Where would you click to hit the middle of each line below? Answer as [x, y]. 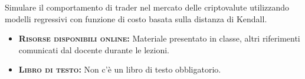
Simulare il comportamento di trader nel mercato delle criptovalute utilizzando [147, 7]
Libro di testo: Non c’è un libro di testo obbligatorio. [120, 69]
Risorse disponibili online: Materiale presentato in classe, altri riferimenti [159, 38]
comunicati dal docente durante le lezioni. [94, 49]
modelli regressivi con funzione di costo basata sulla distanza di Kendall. [136, 18]
